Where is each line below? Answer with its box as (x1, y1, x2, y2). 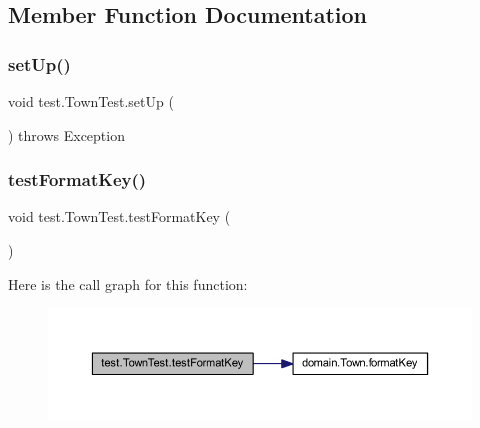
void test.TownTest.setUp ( (8, 91, 174, 111)
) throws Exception (8, 124, 125, 145)
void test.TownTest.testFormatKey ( (8, 206, 231, 227)
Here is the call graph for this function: (8, 273, 248, 294)
